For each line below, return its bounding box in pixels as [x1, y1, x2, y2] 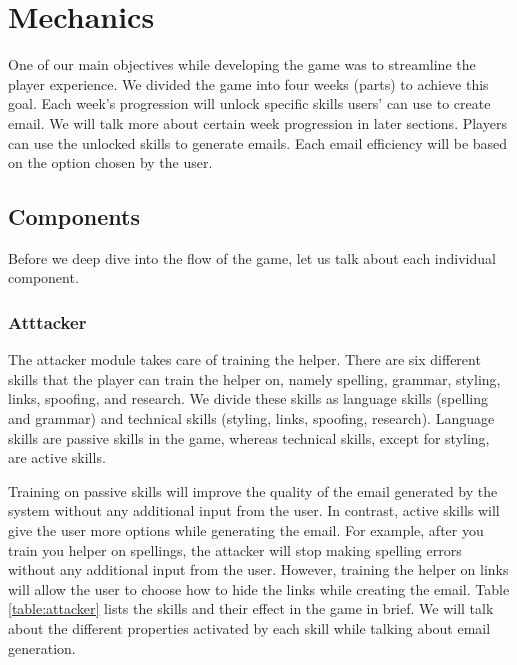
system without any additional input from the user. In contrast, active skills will [8, 500, 500, 521]
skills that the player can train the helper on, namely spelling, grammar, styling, [8, 368, 501, 389]
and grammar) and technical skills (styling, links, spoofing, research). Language [8, 408, 495, 429]
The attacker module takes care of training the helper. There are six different [8, 349, 481, 370]
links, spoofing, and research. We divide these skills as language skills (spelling [8, 388, 488, 409]
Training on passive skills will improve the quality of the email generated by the [8, 480, 498, 501]
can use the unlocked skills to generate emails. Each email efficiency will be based [8, 132, 508, 153]
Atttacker [8, 310, 87, 334]
